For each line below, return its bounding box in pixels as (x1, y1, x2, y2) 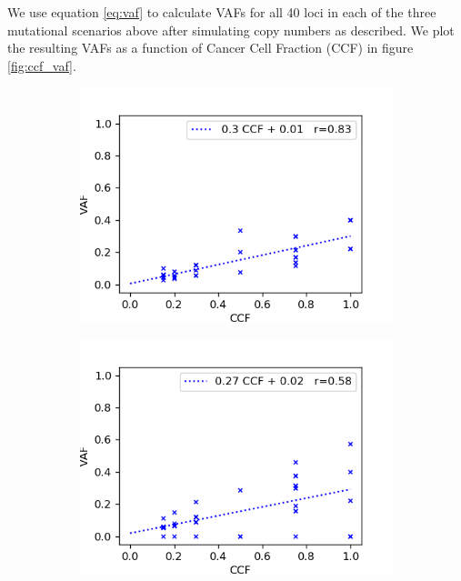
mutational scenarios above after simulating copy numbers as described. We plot (7, 20, 455, 39)
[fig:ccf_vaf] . (7, 55, 76, 75)
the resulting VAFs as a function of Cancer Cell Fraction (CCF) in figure (7, 38, 414, 57)
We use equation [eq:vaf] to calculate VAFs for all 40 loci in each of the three (7, 3, 436, 21)
